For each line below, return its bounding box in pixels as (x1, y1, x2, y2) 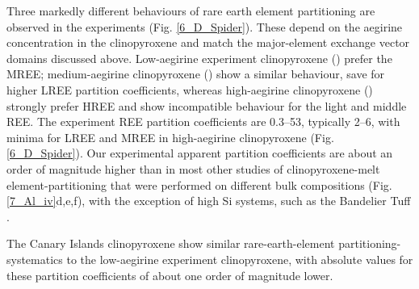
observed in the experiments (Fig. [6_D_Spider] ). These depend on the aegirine (6, 18, 403, 35)
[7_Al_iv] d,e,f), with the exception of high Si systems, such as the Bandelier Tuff (6, 192, 411, 209)
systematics (6, 250, 63, 267)
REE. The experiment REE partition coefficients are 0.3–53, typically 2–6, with (6, 113, 400, 130)
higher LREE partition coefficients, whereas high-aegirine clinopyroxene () (6, 81, 373, 98)
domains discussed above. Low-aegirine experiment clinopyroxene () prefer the (6, 49, 392, 66)
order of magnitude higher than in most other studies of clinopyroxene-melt (6, 160, 380, 177)
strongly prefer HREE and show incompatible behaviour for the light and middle (6, 97, 407, 114)
